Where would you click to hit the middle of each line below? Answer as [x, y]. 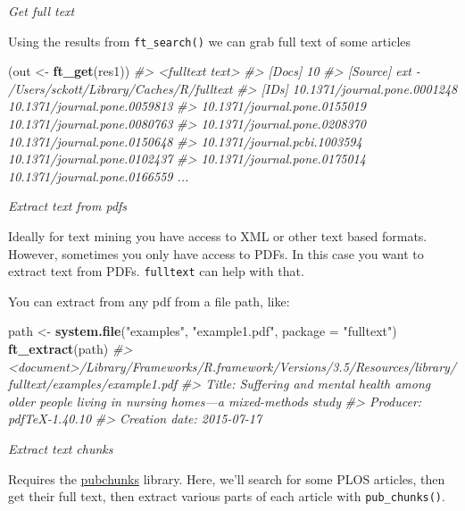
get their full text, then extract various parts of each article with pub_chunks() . [227, 496]
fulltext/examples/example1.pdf [93, 384]
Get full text [42, 11]
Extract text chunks [61, 448]
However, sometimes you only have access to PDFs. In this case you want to [216, 253]
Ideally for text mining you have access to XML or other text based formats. [218, 236]
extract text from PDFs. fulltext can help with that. [156, 271]
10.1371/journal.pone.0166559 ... [99, 176]
